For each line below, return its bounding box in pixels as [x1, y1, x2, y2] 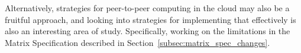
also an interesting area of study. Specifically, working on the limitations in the [5, 25, 290, 37]
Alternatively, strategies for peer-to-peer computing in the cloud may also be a [5, 2, 290, 14]
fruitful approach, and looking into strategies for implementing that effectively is [5, 13, 296, 25]
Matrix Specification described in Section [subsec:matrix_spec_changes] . [5, 36, 270, 48]
